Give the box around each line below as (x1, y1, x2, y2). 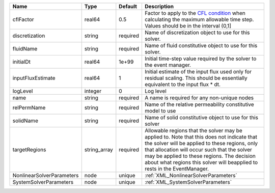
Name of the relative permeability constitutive (144, 101, 254, 108)
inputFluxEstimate (12, 74, 56, 81)
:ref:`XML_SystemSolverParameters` (144, 179, 232, 185)
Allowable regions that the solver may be (144, 127, 243, 134)
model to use (144, 107, 176, 114)
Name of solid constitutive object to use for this (144, 114, 258, 121)
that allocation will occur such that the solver (144, 146, 252, 153)
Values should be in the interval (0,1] (144, 22, 232, 29)
